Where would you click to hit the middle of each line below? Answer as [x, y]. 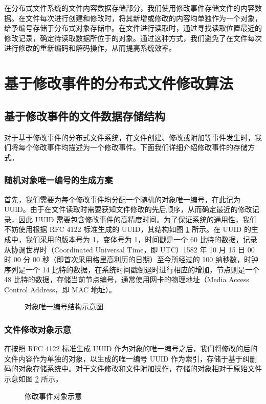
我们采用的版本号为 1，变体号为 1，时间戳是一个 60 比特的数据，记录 [141, 239]
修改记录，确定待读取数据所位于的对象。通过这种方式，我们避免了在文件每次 [133, 38]
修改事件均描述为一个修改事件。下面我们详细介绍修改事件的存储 [140, 147]
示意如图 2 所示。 [34, 379]
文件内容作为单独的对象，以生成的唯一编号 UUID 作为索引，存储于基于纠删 [131, 358]
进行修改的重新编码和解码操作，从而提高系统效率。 [90, 48]
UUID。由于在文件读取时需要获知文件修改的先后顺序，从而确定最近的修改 [128, 209]
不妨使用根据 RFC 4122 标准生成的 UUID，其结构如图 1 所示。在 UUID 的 [128, 229]
